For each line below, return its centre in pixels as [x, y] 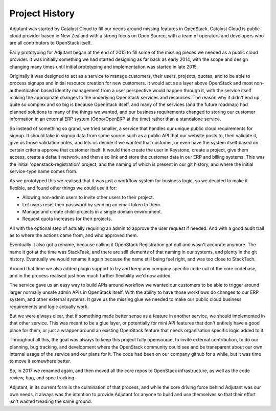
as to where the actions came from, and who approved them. [74, 235]
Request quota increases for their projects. [67, 219]
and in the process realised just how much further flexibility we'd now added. [91, 276]
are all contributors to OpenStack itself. [51, 43]
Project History [42, 13]
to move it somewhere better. [40, 361]
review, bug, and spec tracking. [43, 378]
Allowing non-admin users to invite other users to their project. [88, 198]
